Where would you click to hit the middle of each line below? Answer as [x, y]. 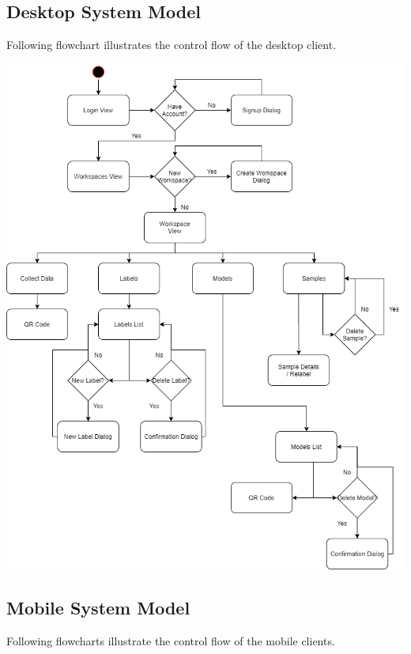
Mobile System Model [98, 608]
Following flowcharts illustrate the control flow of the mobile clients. [171, 641]
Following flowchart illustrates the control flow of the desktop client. [172, 45]
